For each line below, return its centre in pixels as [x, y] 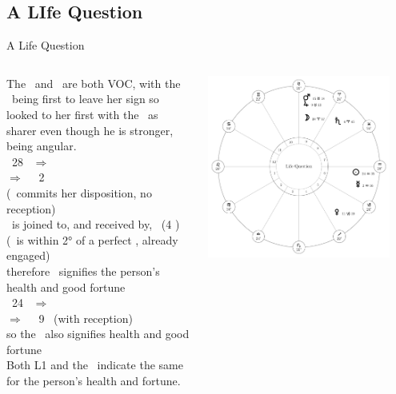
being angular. [42, 146]
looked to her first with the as [82, 114]
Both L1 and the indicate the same [95, 365]
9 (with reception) [86, 318]
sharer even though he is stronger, [90, 130]
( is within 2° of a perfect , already [92, 239]
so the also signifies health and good [98, 334]
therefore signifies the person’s [83, 271]
